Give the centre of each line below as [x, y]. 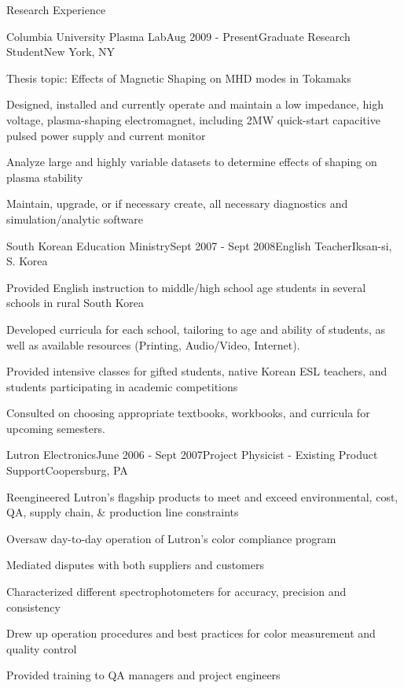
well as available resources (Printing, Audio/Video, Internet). [153, 344]
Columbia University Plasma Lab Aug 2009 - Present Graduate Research [178, 36]
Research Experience [56, 9]
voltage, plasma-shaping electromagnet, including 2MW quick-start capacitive [193, 119]
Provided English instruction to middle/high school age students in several [186, 287]
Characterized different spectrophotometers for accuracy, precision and [176, 592]
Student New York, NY [61, 52]
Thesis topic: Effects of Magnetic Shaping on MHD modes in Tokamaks [179, 78]
